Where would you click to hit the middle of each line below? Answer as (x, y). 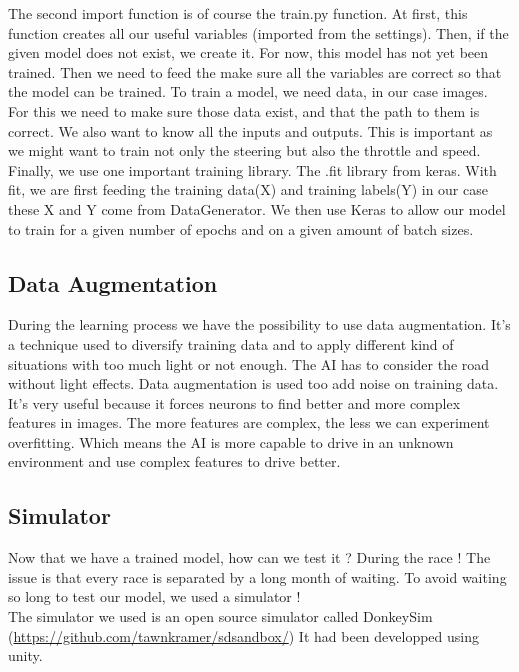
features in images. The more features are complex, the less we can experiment (249, 422)
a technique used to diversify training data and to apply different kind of (231, 343)
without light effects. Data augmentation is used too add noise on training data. (253, 383)
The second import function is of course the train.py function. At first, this (238, 13)
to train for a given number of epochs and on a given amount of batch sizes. (241, 228)
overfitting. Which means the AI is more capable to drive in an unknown (231, 441)
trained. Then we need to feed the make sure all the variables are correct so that (255, 71)
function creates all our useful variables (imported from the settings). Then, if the (258, 32)
